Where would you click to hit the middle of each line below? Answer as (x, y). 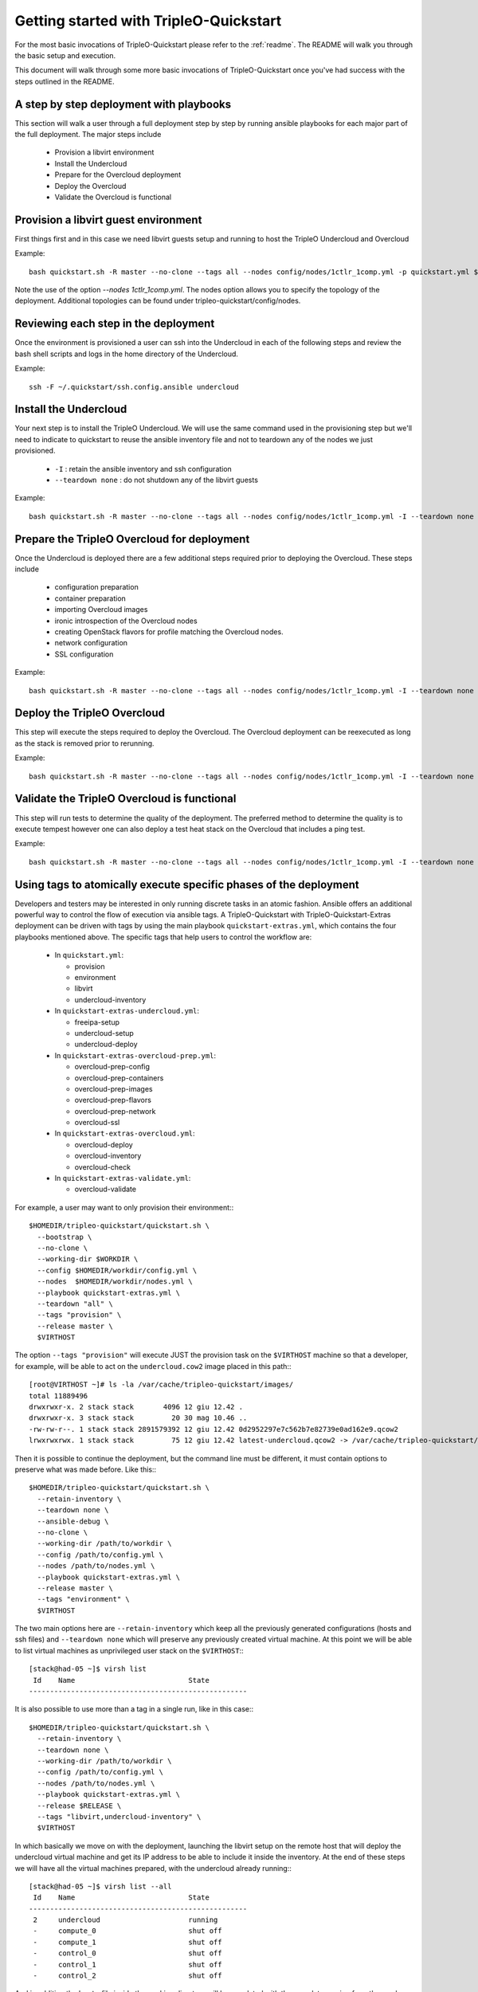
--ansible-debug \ (73, 1521)
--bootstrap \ (65, 1237)
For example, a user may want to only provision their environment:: (124, 1207)
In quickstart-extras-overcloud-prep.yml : (135, 1055)
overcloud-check (103, 1167)
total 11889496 (59, 1396)
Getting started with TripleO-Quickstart (148, 21)
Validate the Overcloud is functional (113, 197)
